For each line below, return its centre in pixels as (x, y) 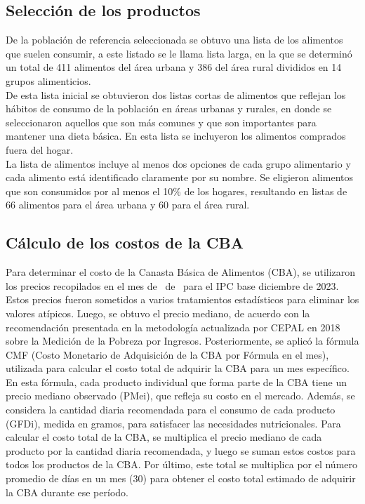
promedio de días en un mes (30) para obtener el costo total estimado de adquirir (181, 478)
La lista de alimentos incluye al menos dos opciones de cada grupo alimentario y (178, 163)
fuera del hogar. (40, 149)
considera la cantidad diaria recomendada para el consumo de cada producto (171, 410)
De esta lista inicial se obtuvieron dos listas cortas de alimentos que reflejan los (176, 94)
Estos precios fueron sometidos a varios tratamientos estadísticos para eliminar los (182, 299)
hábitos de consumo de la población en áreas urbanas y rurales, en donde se (169, 108)
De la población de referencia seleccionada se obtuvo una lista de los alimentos (174, 40)
